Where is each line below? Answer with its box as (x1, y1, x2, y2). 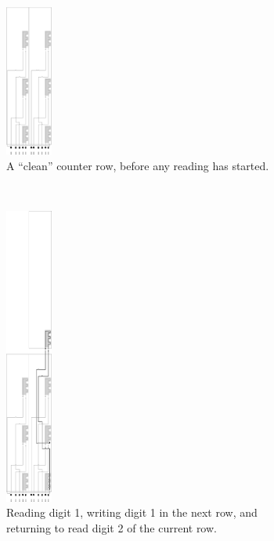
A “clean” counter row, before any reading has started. (6, 157, 269, 173)
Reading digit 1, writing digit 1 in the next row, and (6, 504, 258, 521)
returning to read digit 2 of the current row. (6, 519, 217, 536)
